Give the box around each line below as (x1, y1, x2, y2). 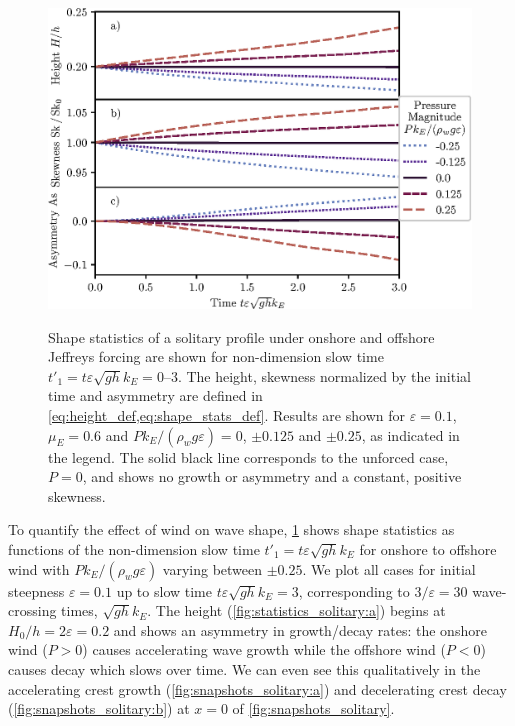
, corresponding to (298, 580, 410, 601)
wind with (8, 558, 70, 579)
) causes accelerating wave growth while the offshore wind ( (82, 639, 446, 660)
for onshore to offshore (359, 538, 497, 559)
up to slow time (116, 580, 212, 601)
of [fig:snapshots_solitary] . (232, 698, 395, 719)
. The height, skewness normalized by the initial (177, 365, 471, 386)
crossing (8, 600, 57, 621)
